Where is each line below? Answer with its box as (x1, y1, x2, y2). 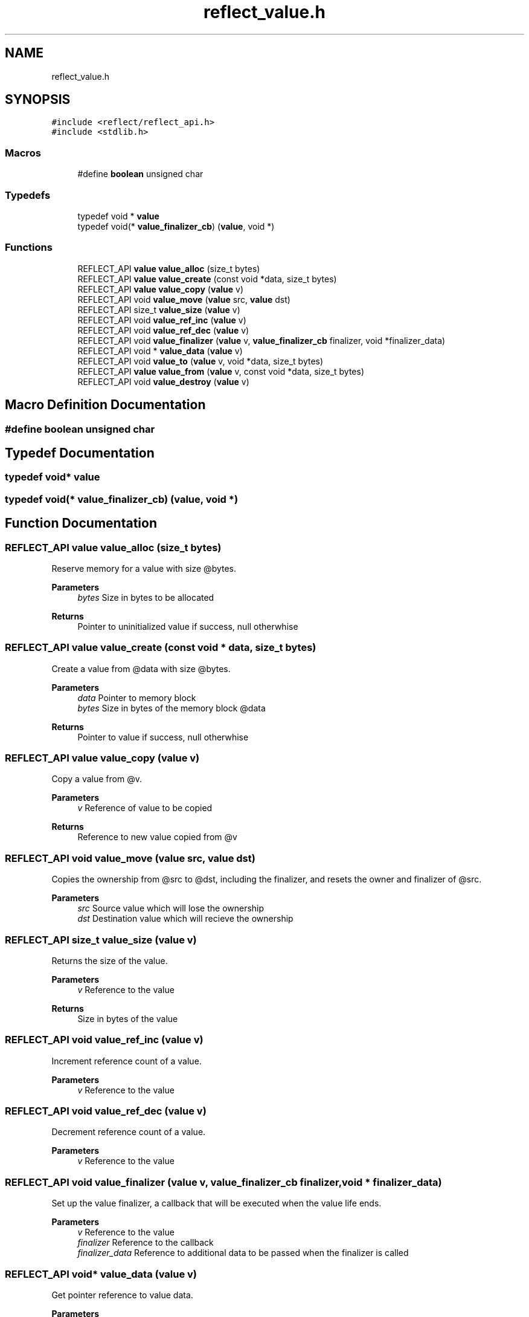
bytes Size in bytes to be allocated (77, 592, 214, 603)
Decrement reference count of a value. (51, 1127, 206, 1137)
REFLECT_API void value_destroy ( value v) (77, 376, 249, 387)
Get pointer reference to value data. (51, 1289, 193, 1300)
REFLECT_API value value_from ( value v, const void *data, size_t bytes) (77, 366, 365, 377)
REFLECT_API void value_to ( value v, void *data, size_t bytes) (77, 355, 324, 366)
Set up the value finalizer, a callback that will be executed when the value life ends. (51, 1198, 382, 1209)
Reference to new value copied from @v (77, 832, 237, 843)
